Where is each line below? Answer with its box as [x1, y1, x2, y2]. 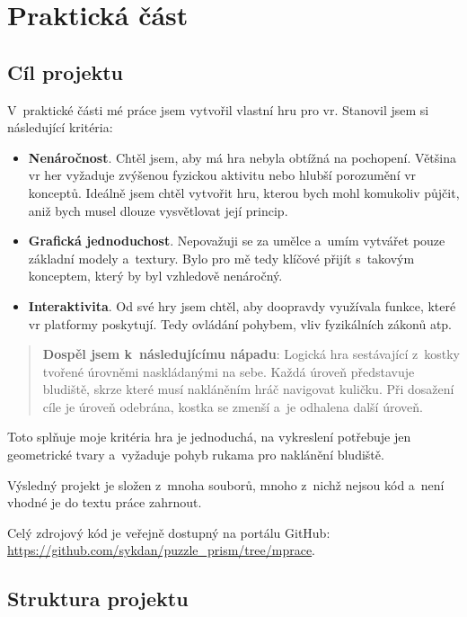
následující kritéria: [7, 118, 113, 137]
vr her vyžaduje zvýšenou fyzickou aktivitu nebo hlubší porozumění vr [28, 165, 417, 184]
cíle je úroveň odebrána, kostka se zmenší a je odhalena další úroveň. [42, 397, 423, 416]
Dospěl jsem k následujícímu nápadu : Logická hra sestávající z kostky [42, 344, 460, 363]
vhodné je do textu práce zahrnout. [7, 493, 202, 512]
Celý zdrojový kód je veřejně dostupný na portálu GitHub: [7, 523, 330, 541]
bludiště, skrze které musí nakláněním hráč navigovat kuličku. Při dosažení [42, 380, 454, 398]
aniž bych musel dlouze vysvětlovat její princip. [28, 201, 288, 219]
